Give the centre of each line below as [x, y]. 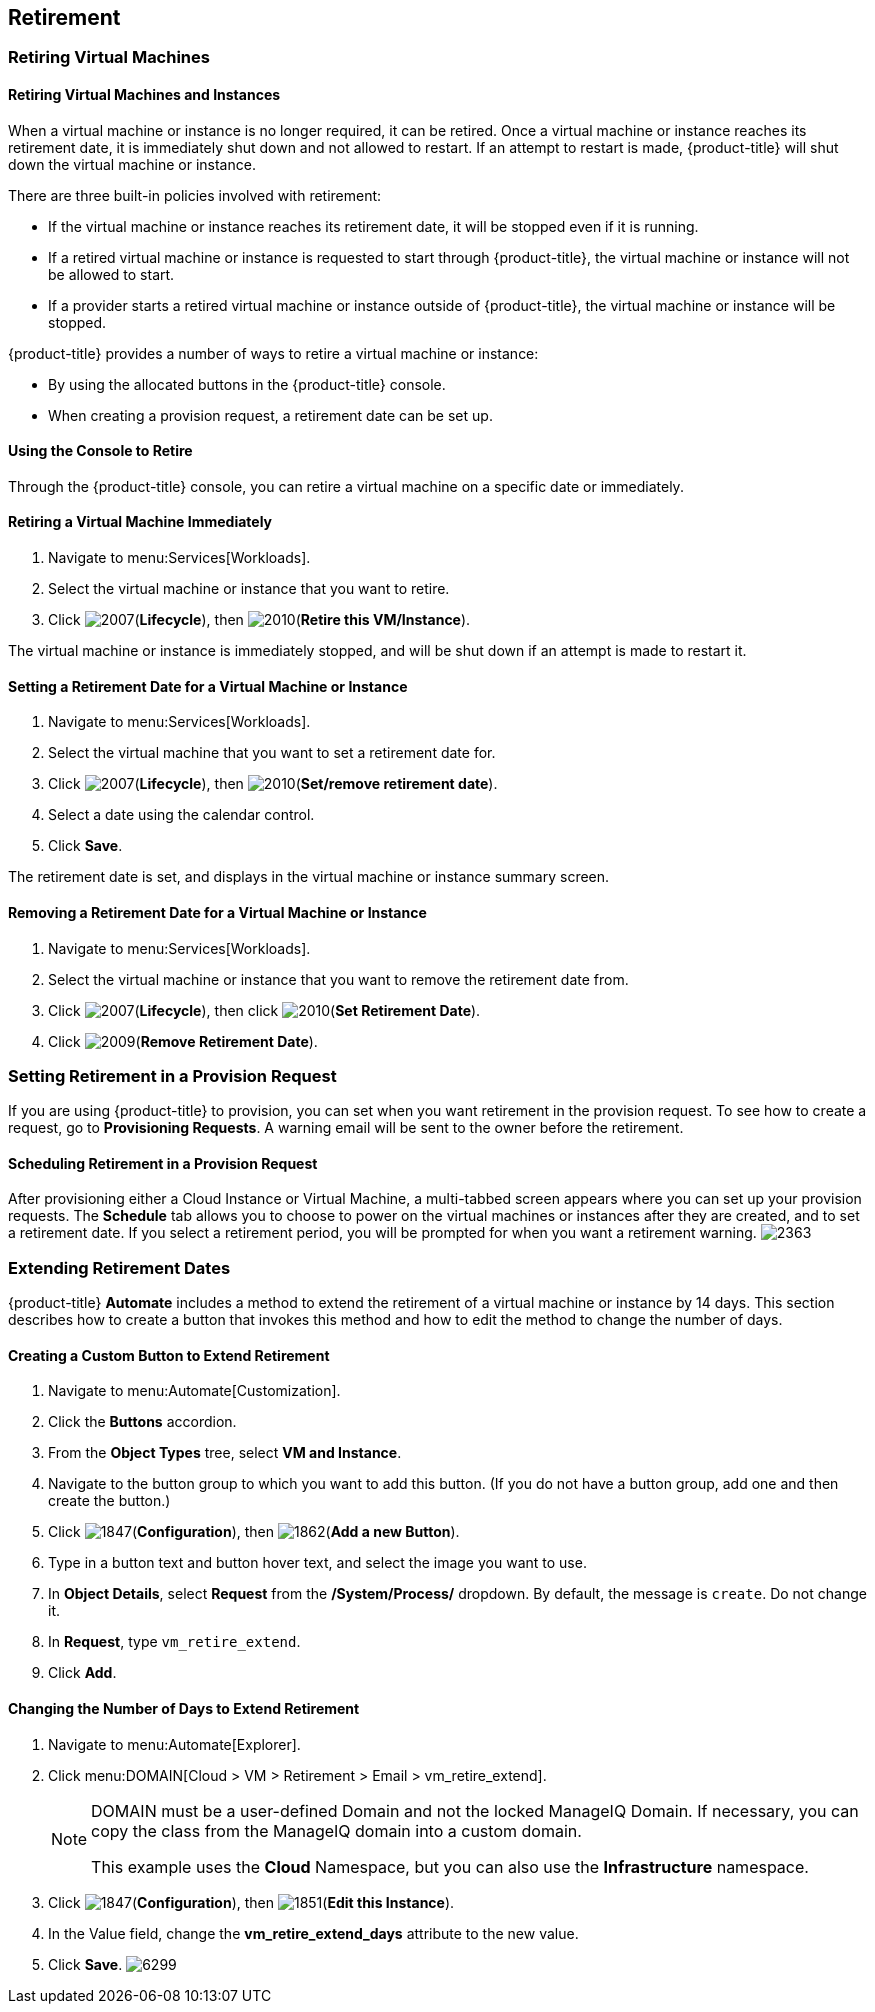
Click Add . [82, 1673]
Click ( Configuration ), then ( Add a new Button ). [254, 1532]
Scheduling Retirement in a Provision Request [163, 1163]
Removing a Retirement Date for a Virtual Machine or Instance [217, 912]
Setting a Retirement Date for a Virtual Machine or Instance [208, 686]
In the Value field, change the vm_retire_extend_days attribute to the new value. [313, 1933]
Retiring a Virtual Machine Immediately [140, 522]
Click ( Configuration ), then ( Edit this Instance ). [251, 1902]
